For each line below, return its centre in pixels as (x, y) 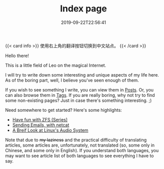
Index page (83, 9)
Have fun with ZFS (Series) (40, 119)
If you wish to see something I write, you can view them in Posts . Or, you (80, 89)
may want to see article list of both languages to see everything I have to (80, 156)
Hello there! (17, 56)
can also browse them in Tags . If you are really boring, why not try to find (80, 95)
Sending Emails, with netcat (41, 125)
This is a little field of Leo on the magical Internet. (56, 65)
